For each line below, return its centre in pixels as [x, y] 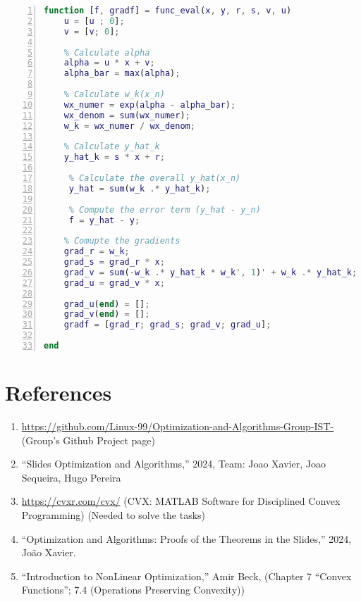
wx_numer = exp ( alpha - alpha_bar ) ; [150, 105]
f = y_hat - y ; [104, 220]
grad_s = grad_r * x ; [114, 262]
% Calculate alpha [107, 52]
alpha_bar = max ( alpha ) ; [122, 74]
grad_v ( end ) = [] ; [107, 314]
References [59, 393]
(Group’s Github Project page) [88, 440]
